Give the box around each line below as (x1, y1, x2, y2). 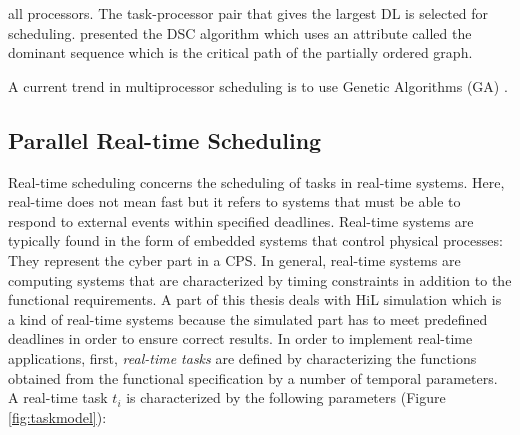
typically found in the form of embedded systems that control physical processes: (8, 230, 503, 251)
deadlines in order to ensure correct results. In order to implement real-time (8, 328, 473, 349)
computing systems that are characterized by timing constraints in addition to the (8, 269, 512, 290)
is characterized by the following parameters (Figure (126, 387, 446, 408)
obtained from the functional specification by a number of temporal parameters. (8, 367, 498, 388)
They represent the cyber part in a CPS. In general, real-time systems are (8, 249, 461, 270)
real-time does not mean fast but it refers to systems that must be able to (8, 191, 461, 212)
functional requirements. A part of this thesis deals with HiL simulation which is (8, 289, 502, 310)
